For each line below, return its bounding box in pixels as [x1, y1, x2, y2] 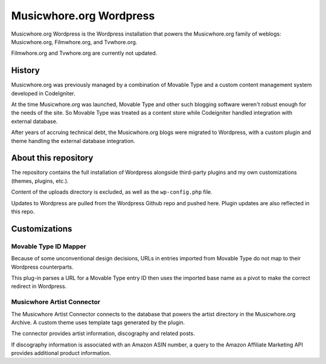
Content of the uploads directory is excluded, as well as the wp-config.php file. [11, 188, 213, 196]
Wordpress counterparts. [11, 263, 74, 270]
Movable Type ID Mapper [11, 242, 87, 251]
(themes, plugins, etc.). [11, 177, 69, 184]
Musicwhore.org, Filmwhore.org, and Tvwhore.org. [11, 38, 138, 45]
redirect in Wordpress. [11, 283, 67, 290]
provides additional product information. [11, 350, 111, 357]
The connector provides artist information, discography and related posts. [11, 330, 196, 337]
